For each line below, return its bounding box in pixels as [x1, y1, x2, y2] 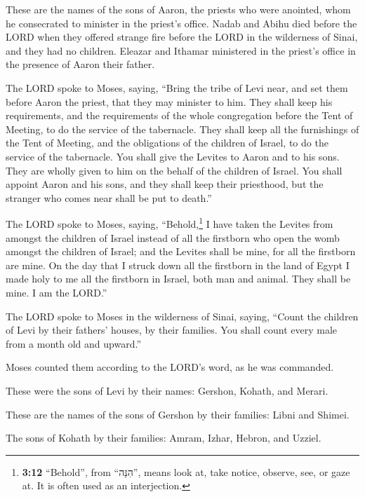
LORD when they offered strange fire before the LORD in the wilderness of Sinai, [6, 29, 358, 44]
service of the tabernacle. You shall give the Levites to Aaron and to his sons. [6, 149, 340, 163]
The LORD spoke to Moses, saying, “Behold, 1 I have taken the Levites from [6, 215, 333, 231]
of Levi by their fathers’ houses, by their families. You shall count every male [6, 322, 338, 337]
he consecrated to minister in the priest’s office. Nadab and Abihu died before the [6, 15, 357, 30]
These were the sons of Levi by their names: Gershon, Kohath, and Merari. [6, 383, 328, 397]
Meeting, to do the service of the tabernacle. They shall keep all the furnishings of [6, 121, 359, 136]
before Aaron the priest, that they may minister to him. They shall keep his [6, 94, 333, 109]
